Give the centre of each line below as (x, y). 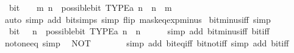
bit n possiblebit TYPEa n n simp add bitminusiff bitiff (139, 31)
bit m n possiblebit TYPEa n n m (90, 7)
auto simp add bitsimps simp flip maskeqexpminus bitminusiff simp (138, 19)
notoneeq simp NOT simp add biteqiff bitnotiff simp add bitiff (147, 42)
